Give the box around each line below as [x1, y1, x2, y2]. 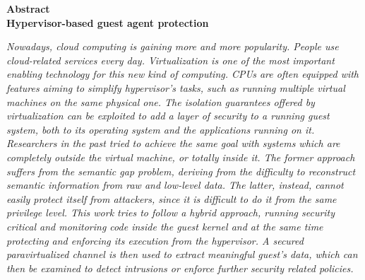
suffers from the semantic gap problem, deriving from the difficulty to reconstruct [6, 163, 356, 178]
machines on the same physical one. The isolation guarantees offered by [6, 94, 315, 109]
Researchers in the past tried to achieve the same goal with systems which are [6, 136, 340, 151]
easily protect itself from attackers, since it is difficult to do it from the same [6, 191, 337, 206]
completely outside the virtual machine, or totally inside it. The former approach [6, 149, 355, 164]
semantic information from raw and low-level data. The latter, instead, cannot [6, 177, 344, 192]
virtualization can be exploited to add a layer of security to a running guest [6, 108, 330, 123]
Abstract [6, 1, 50, 16]
